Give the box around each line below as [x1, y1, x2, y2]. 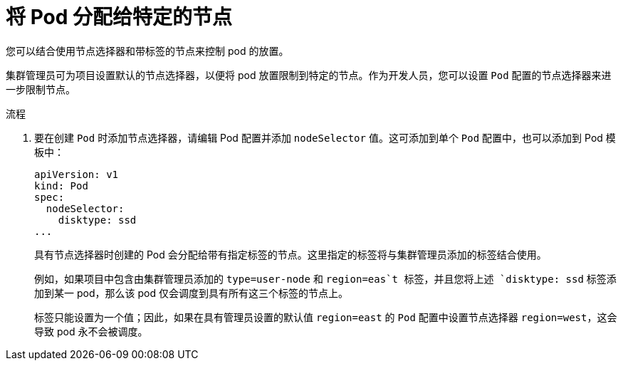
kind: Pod [34, 179, 88, 192]
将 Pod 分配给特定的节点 [6, 5, 232, 29]
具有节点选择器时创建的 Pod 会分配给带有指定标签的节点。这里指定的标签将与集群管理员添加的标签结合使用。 [34, 248, 547, 261]
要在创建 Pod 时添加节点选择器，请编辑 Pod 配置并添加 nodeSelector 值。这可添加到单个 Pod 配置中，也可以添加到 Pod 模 [34, 131, 616, 144]
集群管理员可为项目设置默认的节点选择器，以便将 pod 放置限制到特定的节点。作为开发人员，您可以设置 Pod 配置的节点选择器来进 [6, 68, 612, 81]
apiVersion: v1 [34, 168, 119, 180]
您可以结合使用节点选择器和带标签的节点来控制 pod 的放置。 [6, 44, 289, 57]
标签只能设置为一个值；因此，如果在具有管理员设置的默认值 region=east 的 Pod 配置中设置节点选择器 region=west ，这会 [34, 310, 617, 323]
